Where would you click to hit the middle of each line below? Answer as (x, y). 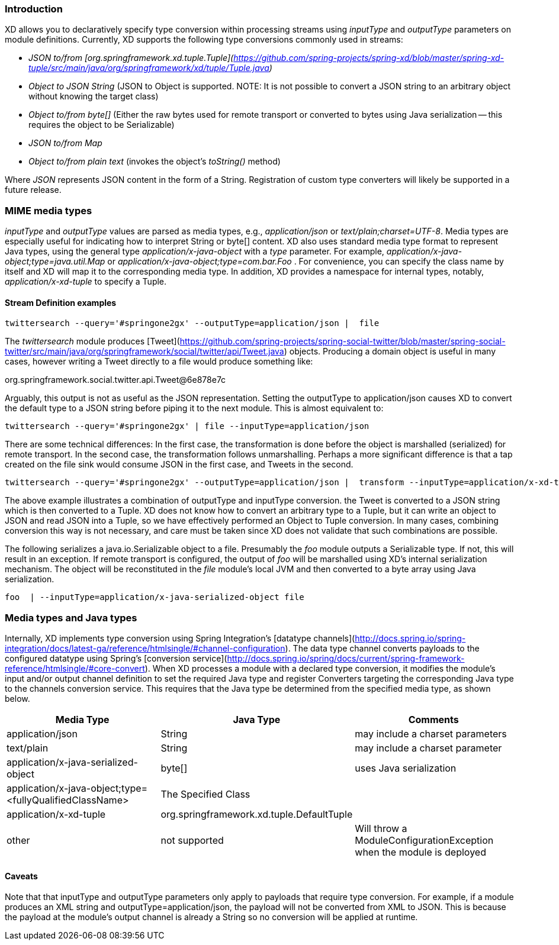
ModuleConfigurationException (424, 841)
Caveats (21, 876)
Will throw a (381, 829)
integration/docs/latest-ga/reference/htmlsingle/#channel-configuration (145, 649)
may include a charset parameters (431, 734)
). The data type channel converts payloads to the (382, 649)
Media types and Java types (71, 617)
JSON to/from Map (65, 143)
